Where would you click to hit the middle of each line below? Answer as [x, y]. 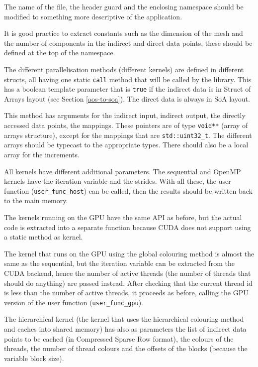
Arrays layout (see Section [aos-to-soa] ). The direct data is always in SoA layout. [127, 98]
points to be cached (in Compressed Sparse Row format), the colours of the [119, 338]
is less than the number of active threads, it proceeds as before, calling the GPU [126, 293]
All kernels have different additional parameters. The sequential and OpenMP [123, 171]
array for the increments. [42, 154]
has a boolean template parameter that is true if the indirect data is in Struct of [128, 89]
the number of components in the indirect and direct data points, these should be [128, 43]
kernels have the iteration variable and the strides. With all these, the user [118, 181]
